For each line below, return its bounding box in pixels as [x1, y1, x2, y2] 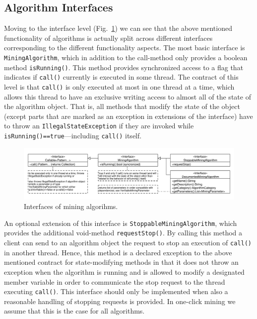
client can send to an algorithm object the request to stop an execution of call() [4, 237, 252, 248]
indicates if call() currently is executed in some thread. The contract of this [4, 72, 239, 82]
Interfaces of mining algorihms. [24, 201, 118, 212]
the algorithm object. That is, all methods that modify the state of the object [4, 101, 240, 111]
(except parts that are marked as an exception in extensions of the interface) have [4, 110, 253, 121]
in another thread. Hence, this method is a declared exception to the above [4, 247, 232, 257]
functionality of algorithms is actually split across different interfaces [4, 32, 213, 43]
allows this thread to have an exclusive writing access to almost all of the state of [4, 91, 251, 102]
